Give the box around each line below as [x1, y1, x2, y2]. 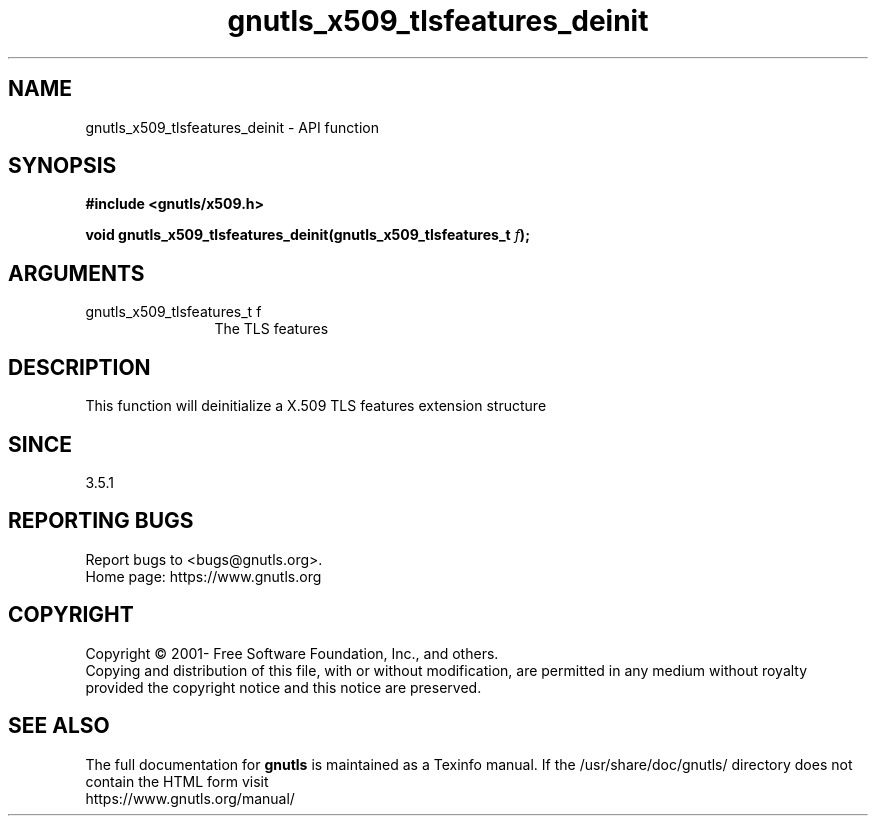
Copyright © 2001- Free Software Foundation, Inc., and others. [85, 644, 499, 662]
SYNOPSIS [8, 153, 117, 179]
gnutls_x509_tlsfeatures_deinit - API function [85, 118, 379, 136]
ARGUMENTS [8, 260, 145, 286]
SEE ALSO [8, 713, 110, 739]
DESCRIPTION [8, 354, 151, 380]
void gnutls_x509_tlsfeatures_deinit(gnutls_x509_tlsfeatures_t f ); [85, 226, 530, 244]
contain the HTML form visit [85, 772, 269, 790]
